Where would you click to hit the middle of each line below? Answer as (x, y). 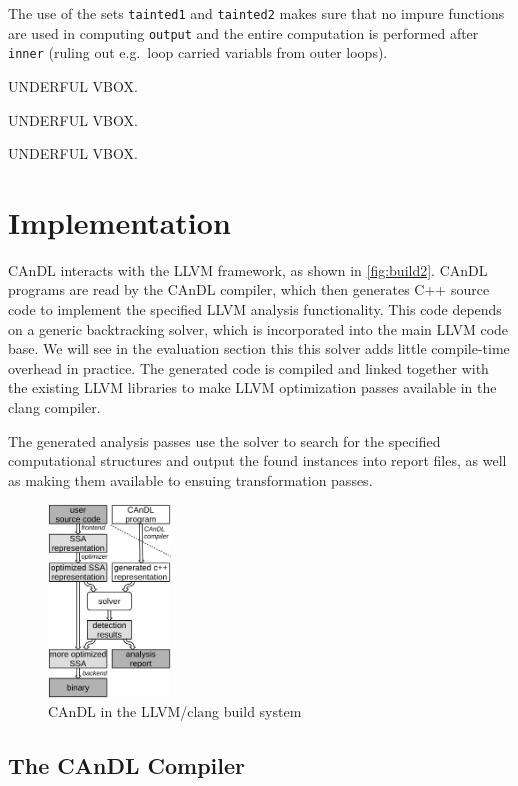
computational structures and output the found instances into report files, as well (257, 460)
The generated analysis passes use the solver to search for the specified (224, 440)
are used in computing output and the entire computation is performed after (243, 32)
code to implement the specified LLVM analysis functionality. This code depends (255, 309)
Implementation (119, 221)
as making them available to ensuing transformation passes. (190, 479)
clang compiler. (54, 407)
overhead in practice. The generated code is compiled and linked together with (248, 367)
